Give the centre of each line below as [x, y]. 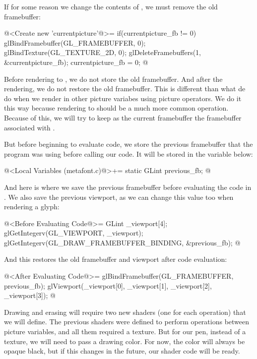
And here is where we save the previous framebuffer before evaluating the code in [128, 187]
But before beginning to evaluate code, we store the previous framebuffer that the [128, 144]
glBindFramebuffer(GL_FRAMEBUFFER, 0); [75, 42]
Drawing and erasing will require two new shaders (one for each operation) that [125, 312]
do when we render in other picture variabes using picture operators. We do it [123, 98]
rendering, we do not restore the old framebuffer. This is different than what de [125, 89]
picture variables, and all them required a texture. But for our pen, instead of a [125, 331]
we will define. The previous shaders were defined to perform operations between [127, 322]
